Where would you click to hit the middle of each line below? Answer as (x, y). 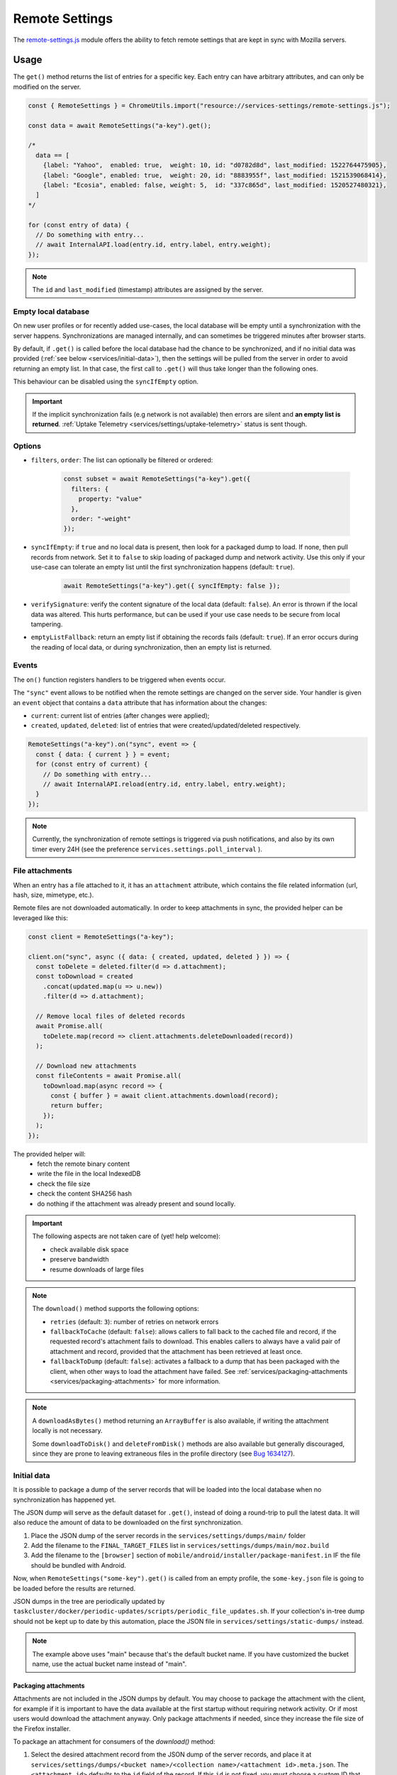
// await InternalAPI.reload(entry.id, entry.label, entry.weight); (164, 784)
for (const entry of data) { (79, 225)
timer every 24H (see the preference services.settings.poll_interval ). (147, 849)
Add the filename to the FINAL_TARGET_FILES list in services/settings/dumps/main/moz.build (180, 1546)
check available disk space (89, 1249)
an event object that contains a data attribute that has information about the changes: (140, 702)
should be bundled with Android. (79, 1565)
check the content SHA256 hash (85, 1194)
